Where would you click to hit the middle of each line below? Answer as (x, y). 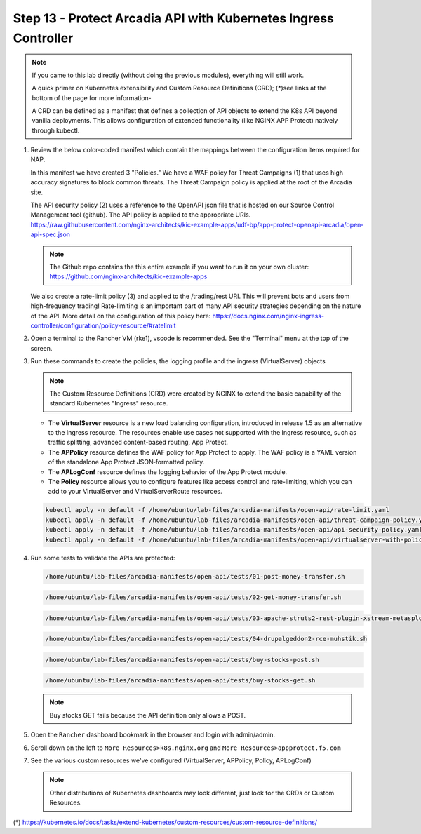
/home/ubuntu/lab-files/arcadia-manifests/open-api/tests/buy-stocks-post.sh (182, 660)
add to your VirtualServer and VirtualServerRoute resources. (135, 492)
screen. (41, 348)
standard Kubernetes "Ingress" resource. (109, 403)
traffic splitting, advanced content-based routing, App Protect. (138, 443)
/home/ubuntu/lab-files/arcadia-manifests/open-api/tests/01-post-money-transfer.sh (195, 576)
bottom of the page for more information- (92, 97)
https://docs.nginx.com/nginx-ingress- (268, 316)
